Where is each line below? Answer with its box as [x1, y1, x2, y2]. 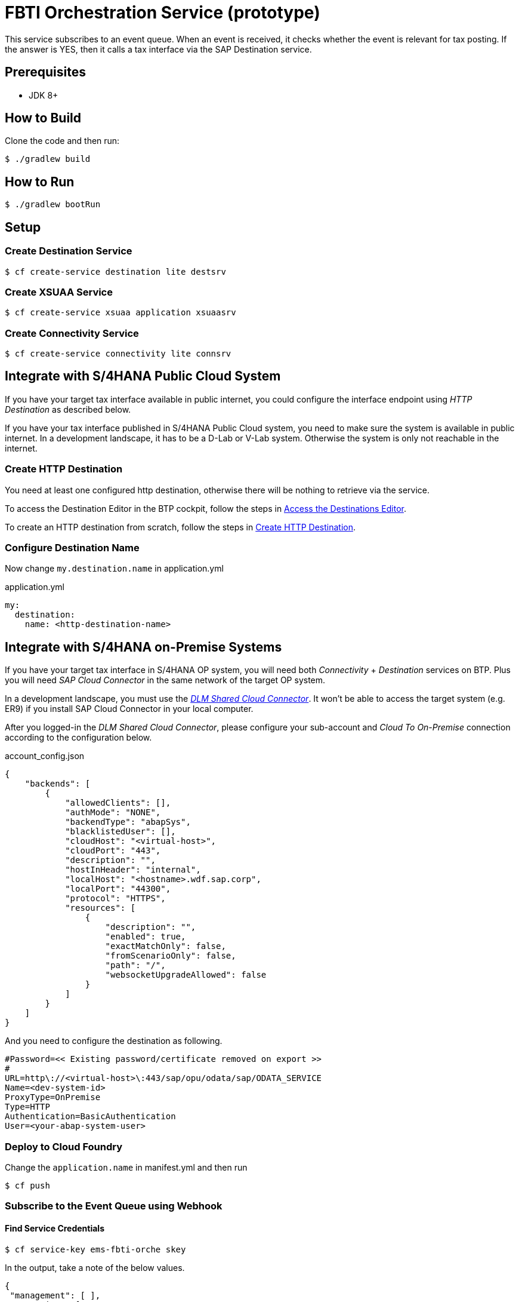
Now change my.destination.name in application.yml [5, 563, 224, 574]
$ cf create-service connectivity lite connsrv [5, 349, 231, 358]
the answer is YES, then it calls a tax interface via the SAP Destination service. [5, 44, 312, 54]
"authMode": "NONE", [65, 807, 161, 818]
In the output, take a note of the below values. [5, 1262, 185, 1273]
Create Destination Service [5, 245, 132, 257]
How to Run [5, 174, 75, 189]
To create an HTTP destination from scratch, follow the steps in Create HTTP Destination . [5, 521, 356, 532]
